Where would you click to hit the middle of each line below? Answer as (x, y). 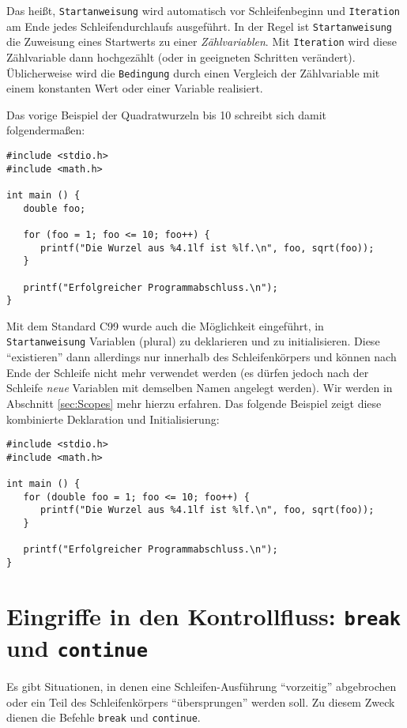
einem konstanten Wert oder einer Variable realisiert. (135, 88)
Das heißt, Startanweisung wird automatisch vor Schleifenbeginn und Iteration (203, 10)
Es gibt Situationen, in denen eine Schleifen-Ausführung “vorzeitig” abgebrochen (202, 687)
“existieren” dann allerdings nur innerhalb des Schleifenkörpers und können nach (202, 357)
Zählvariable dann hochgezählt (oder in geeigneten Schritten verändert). (181, 57)
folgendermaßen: (46, 130)
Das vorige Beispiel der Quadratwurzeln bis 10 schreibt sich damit (167, 114)
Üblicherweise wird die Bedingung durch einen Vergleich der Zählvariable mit (193, 72)
